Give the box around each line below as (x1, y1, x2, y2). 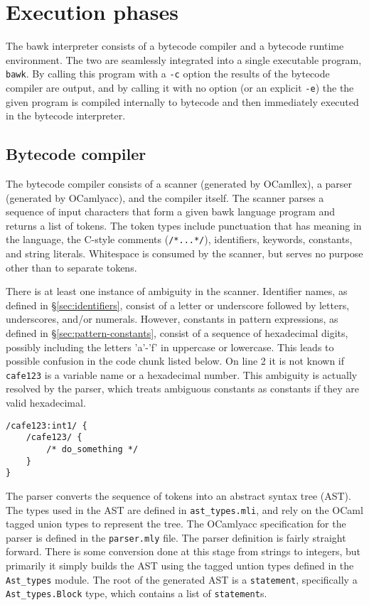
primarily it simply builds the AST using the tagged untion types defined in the (6, 558, 354, 573)
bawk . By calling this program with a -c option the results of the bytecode (6, 66, 330, 81)
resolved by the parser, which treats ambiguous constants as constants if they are (6, 381, 360, 396)
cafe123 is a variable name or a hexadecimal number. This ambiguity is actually (6, 367, 358, 382)
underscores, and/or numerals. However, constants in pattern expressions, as (6, 311, 338, 326)
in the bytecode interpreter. (6, 108, 126, 123)
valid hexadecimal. (6, 395, 86, 410)
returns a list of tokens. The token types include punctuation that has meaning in (6, 218, 362, 232)
